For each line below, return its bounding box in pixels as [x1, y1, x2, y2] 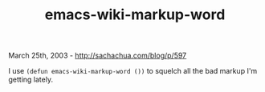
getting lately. [8, 74, 54, 85]
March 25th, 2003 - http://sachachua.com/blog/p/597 [8, 50, 187, 61]
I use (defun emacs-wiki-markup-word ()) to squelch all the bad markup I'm [8, 66, 258, 76]
